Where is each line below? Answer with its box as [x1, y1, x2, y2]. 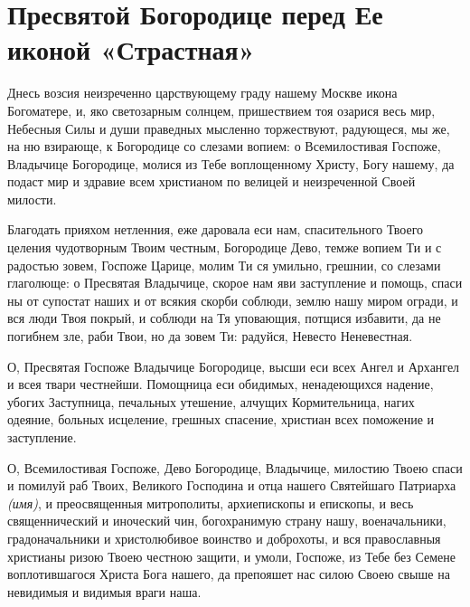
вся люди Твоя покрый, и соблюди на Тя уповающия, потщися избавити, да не [7, 308, 441, 327]
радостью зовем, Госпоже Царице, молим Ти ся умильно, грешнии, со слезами [7, 255, 441, 274]
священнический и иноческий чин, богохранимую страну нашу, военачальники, [7, 511, 446, 530]
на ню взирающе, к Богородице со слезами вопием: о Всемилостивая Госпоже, [7, 137, 441, 156]
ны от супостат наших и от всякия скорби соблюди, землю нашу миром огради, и [7, 290, 458, 309]
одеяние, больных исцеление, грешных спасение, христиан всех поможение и [7, 410, 435, 429]
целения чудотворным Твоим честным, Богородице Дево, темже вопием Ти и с [7, 238, 442, 257]
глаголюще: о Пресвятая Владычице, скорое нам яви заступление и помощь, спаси [7, 273, 463, 292]
